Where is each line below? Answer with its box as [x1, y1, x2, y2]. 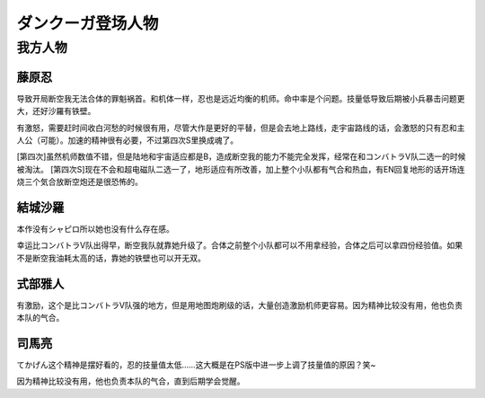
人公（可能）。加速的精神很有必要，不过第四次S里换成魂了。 [16, 135, 238, 146]
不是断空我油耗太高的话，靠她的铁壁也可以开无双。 [16, 252, 206, 263]
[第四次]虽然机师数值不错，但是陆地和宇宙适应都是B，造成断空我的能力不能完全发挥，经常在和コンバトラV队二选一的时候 [16, 151, 466, 162]
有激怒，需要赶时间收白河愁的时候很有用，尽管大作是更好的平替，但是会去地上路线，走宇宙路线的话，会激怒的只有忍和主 [16, 122, 465, 133]
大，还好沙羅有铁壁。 [16, 106, 96, 117]
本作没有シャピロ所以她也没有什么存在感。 [16, 223, 174, 234]
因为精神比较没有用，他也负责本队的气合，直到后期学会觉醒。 [16, 376, 245, 386]
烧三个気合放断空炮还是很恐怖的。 [16, 176, 143, 188]
